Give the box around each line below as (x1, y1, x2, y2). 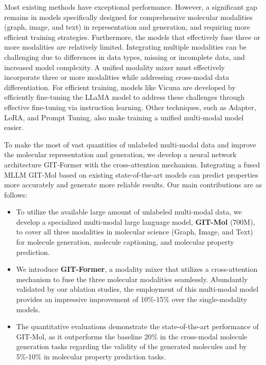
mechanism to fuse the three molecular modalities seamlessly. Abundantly (16, 273, 248, 284)
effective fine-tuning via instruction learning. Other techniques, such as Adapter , (4, 101, 256, 112)
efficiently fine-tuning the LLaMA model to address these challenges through (4, 92, 244, 102)
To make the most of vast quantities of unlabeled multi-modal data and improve (4, 139, 256, 149)
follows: (4, 189, 28, 200)
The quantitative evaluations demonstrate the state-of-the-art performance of (16, 321, 259, 332)
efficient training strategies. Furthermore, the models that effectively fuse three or (4, 31, 260, 42)
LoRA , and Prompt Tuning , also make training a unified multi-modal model (4, 112, 244, 122)
